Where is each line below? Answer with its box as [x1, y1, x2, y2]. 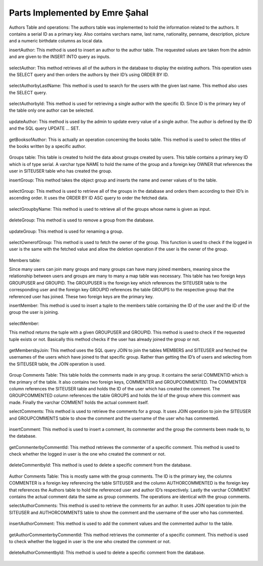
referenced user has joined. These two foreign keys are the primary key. [9, 293, 154, 300]
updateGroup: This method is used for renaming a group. [9, 228, 124, 234]
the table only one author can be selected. [9, 107, 94, 113]
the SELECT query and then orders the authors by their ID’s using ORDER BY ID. [9, 71, 169, 78]
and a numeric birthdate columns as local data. [9, 38, 103, 44]
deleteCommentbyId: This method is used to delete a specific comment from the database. [9, 462, 192, 468]
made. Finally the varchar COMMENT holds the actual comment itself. [9, 399, 149, 405]
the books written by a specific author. [9, 143, 86, 149]
